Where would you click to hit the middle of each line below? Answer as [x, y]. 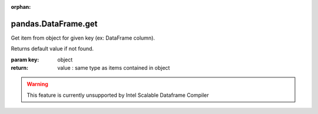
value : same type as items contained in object [114, 68]
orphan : [21, 7]
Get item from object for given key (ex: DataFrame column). [83, 38]
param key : [25, 60]
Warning [37, 84]
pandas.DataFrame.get [54, 24]
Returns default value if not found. [52, 49]
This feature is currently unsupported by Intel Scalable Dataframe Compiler [118, 95]
